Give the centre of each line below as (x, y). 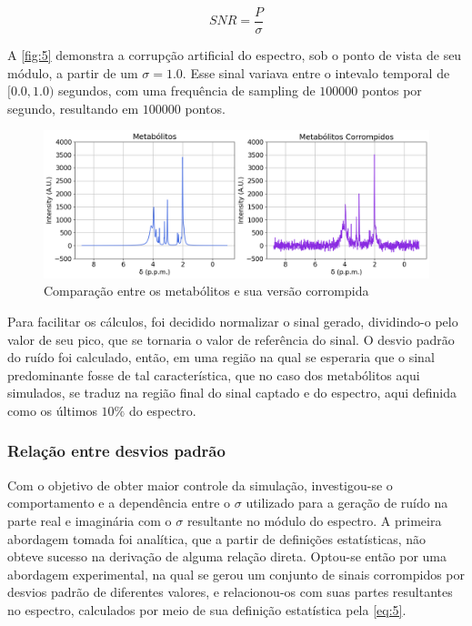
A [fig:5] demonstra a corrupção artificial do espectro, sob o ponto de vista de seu (235, 55)
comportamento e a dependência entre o (119, 503)
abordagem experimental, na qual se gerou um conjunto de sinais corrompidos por (236, 574)
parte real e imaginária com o (90, 520)
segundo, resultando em (73, 108)
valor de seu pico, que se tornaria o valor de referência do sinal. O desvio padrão (231, 339)
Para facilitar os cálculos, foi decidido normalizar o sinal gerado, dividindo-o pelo (233, 321)
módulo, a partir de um (73, 72)
